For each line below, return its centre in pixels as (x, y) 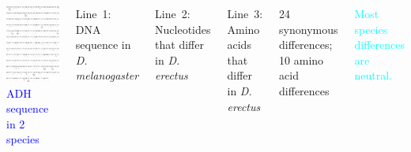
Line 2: (173, 13)
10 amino (302, 59)
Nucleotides (183, 29)
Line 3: (245, 13)
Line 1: (93, 13)
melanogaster (107, 75)
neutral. (373, 75)
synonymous (309, 29)
